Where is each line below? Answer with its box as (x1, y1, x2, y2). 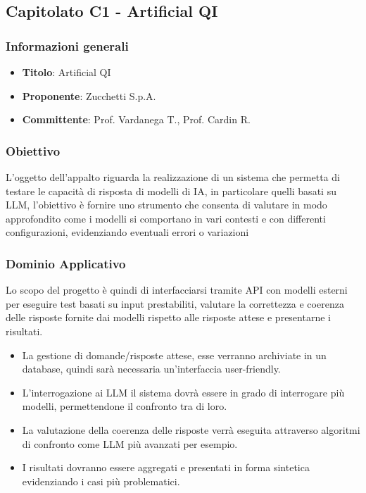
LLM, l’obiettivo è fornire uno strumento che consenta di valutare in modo (6, 197, 327, 212)
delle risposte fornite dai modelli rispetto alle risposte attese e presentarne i (6, 310, 331, 325)
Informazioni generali (6, 37, 129, 54)
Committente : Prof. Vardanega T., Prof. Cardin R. (22, 112, 251, 127)
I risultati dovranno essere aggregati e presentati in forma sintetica (22, 460, 310, 475)
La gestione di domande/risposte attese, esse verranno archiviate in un (22, 347, 327, 362)
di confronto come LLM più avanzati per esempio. (22, 436, 238, 451)
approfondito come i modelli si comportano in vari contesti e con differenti (6, 211, 326, 225)
